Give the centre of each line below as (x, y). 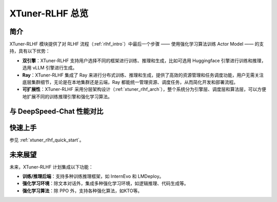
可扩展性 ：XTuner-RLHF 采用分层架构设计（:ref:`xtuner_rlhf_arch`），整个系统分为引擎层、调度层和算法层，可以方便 (144, 89)
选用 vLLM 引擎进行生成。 (50, 68)
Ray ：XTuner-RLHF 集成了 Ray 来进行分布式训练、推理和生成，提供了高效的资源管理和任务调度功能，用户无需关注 (143, 75)
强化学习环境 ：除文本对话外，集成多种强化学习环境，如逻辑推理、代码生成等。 (105, 183)
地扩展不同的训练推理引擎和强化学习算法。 (67, 96)
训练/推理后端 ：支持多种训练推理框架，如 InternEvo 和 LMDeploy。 (93, 176)
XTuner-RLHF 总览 (49, 13)
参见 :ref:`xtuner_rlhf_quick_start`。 (47, 140)
